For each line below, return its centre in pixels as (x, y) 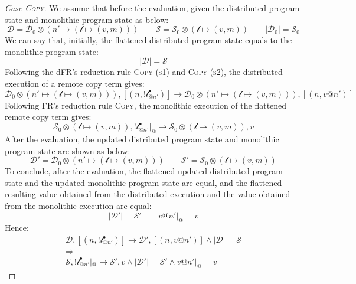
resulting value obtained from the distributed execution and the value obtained (148, 194)
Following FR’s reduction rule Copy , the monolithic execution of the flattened (146, 105)
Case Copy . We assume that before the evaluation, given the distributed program (152, 8)
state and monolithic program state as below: (87, 19)
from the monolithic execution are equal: (78, 206)
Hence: (17, 228)
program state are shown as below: (68, 150)
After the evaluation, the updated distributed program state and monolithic (142, 139)
